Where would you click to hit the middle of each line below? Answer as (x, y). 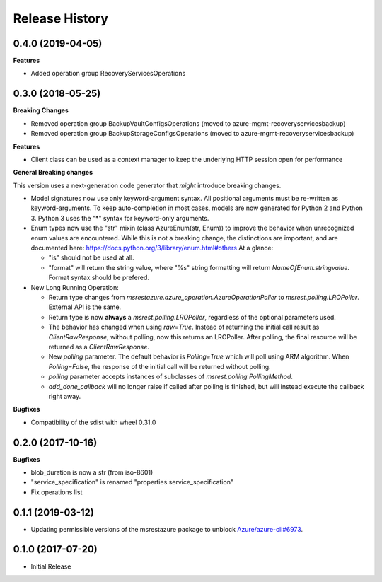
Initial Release (51, 566)
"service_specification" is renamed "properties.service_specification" (132, 482)
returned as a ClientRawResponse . (99, 347)
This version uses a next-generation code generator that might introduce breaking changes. (147, 185)
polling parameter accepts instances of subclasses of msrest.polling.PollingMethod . (171, 377)
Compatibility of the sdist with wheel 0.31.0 (93, 422)
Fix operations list (57, 492)
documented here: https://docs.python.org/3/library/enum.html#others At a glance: (152, 248)
